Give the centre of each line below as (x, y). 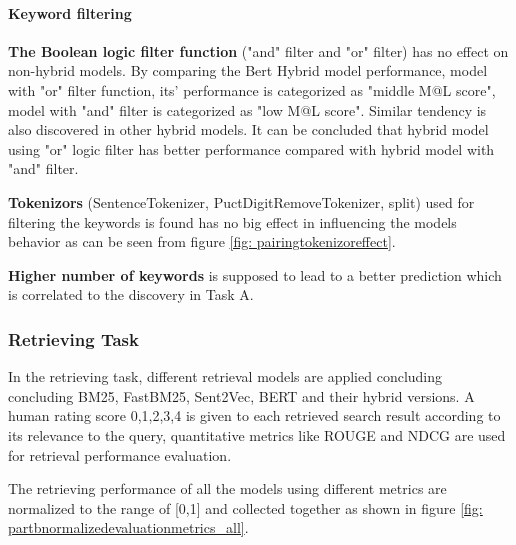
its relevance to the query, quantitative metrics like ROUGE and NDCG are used (257, 434)
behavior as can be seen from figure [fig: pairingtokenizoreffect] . (202, 241)
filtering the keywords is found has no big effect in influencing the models (232, 221)
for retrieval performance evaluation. (120, 454)
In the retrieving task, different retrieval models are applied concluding (225, 376)
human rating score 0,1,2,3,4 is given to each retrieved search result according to (254, 415)
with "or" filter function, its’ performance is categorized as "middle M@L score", (252, 89)
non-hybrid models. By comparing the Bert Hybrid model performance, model (248, 70)
